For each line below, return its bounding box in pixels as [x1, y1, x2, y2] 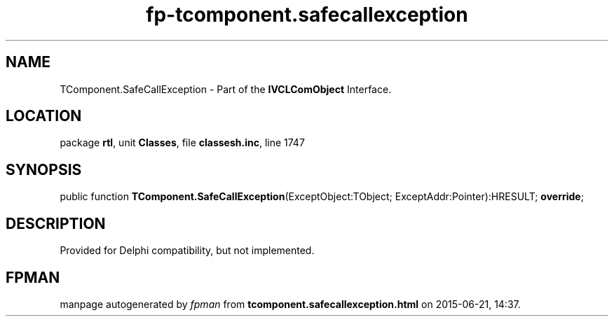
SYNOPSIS [6, 160, 82, 178]
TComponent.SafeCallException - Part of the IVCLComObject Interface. [60, 83, 392, 95]
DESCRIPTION [6, 214, 106, 232]
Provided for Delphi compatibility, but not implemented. [60, 244, 315, 257]
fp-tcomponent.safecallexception [146, 3, 468, 27]
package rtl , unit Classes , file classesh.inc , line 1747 [60, 136, 305, 149]
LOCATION [6, 107, 82, 125]
